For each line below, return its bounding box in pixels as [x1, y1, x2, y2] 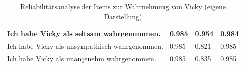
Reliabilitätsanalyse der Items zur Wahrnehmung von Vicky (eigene [20, 1, 226, 11]
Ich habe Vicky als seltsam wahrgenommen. [7, 28, 161, 38]
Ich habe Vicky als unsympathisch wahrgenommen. [7, 41, 163, 51]
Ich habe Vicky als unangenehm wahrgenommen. [7, 53, 156, 63]
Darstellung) [104, 11, 142, 21]
